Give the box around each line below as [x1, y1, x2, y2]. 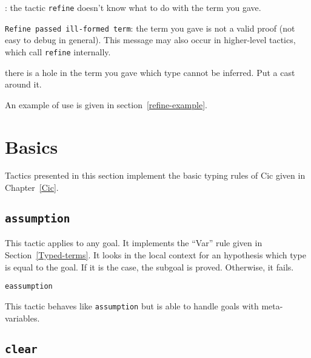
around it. [5, 78, 42, 91]
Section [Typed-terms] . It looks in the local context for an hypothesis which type [5, 249, 307, 261]
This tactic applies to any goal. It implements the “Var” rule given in [5, 236, 263, 249]
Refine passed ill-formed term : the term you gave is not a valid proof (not [5, 21, 295, 34]
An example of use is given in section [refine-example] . [5, 98, 207, 111]
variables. [5, 311, 40, 324]
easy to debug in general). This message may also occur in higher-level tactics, [5, 33, 296, 46]
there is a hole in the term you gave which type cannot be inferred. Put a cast [5, 66, 295, 78]
